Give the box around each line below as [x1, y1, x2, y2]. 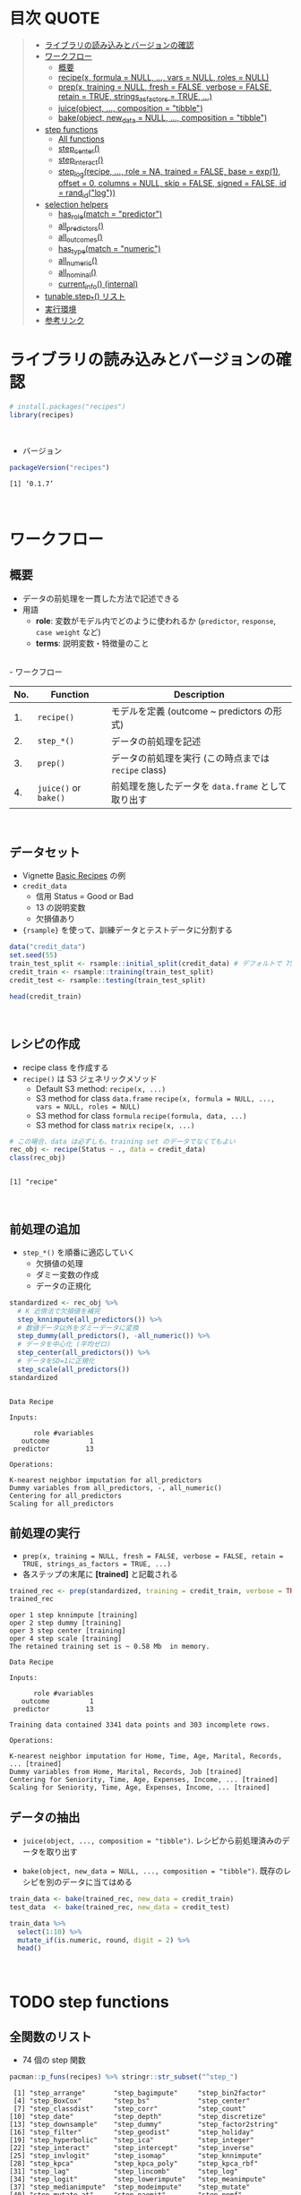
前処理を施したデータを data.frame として [110, 780, 288, 793]
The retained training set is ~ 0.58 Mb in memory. [9, 1642, 211, 1651]
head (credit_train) [9, 991, 82, 1001]
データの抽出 [9, 1810, 81, 1825]
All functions [57, 133, 105, 144]
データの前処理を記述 [110, 735, 202, 748]
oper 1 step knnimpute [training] [9, 1611, 139, 1620]
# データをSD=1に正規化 [17, 1357, 96, 1366]
